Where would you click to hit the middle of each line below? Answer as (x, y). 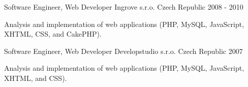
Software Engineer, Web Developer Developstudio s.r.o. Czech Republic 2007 (123, 51)
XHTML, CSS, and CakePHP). (53, 34)
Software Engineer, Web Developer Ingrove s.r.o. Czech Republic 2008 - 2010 (124, 7)
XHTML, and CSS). (36, 78)
